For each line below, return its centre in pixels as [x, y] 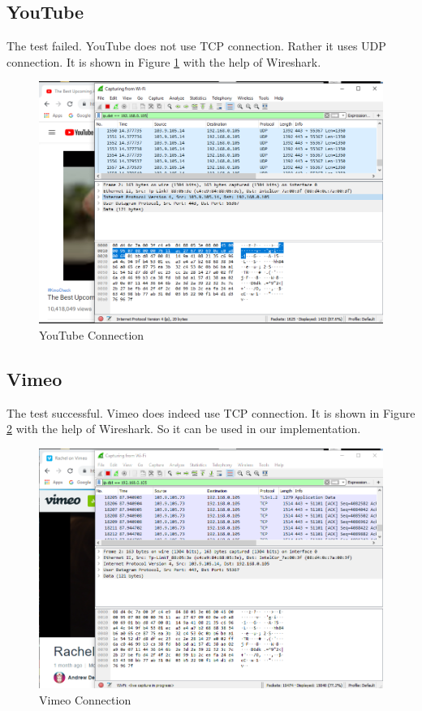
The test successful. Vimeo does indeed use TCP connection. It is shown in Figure [211, 412]
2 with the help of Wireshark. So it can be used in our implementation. [184, 429]
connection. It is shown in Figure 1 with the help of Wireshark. [164, 61]
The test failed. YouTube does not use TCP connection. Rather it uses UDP [196, 46]
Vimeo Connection [85, 699]
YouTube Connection [92, 334]
